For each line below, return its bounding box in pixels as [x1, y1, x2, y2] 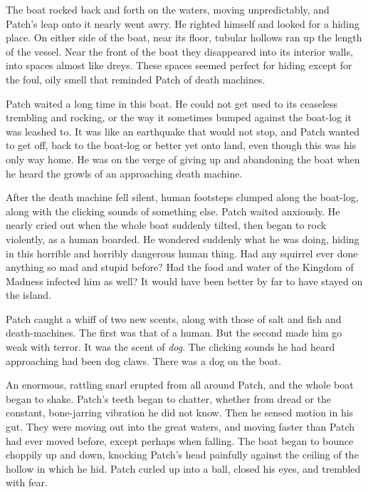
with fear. [6, 475, 48, 490]
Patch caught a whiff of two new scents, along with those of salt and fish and [6, 311, 342, 326]
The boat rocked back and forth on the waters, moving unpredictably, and [6, 2, 330, 16]
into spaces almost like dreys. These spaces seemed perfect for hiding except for [6, 58, 352, 73]
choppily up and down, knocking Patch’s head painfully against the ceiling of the [6, 447, 359, 462]
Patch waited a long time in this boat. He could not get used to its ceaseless [6, 96, 338, 111]
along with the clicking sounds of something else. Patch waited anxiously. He [6, 203, 340, 218]
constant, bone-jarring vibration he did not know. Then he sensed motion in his [6, 405, 354, 420]
